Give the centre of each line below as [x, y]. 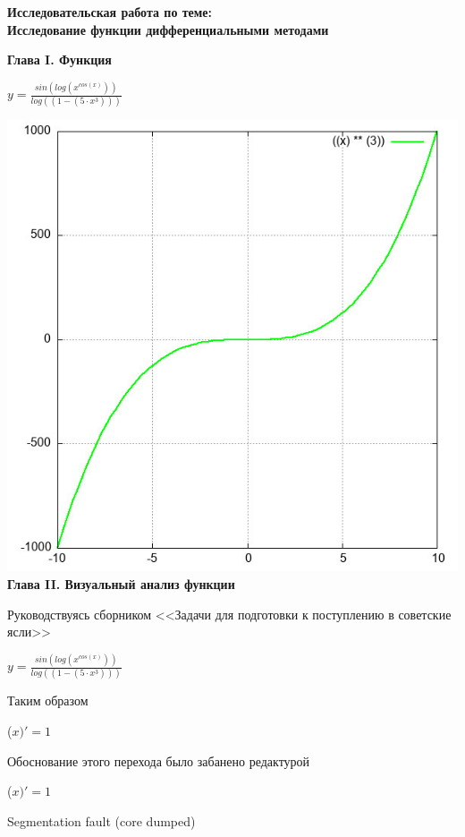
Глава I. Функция [59, 60]
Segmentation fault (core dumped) [101, 820]
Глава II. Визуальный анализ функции [121, 584]
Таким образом [48, 700]
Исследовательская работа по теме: [110, 12]
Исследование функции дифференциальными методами [168, 29]
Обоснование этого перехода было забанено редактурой [159, 760]
